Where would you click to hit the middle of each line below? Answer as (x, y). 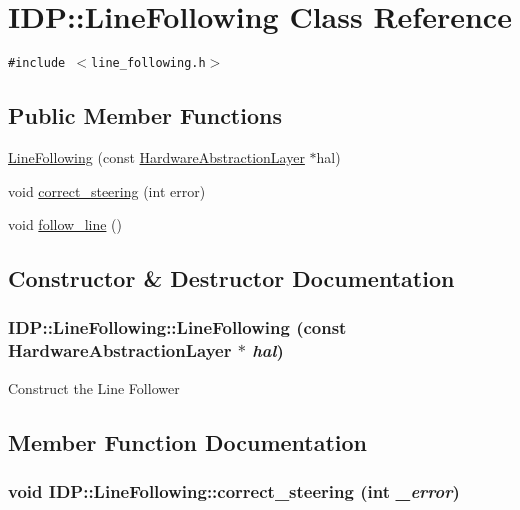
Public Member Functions (145, 115)
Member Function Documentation (188, 441)
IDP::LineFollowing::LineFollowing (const (177, 327)
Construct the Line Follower (94, 387)
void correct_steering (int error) (107, 190)
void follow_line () (65, 224)
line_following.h (148, 63)
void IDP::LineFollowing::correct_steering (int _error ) (234, 490)
